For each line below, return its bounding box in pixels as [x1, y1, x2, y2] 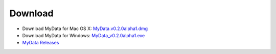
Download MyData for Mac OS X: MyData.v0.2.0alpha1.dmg [22, 25, 148, 32]
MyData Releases [22, 40, 59, 46]
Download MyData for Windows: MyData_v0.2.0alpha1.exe [22, 32, 145, 38]
